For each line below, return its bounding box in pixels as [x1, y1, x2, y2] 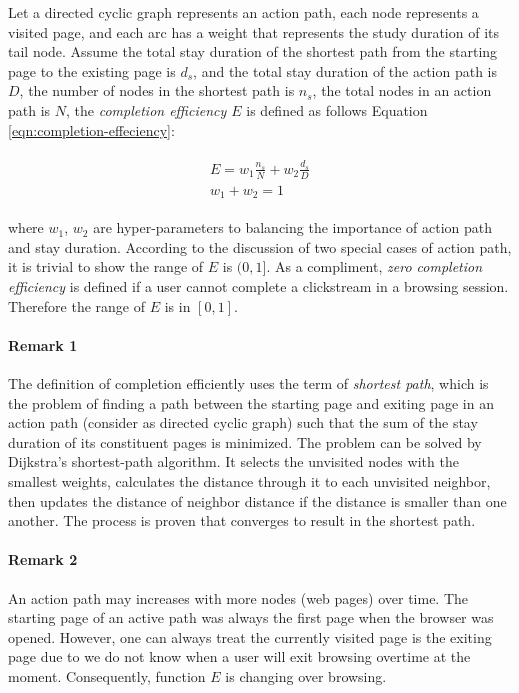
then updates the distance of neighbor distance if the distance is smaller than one [8, 490, 507, 511]
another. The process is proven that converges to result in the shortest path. [8, 510, 476, 531]
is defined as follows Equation [246, 99, 428, 120]
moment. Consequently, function [8, 665, 206, 686]
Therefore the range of [8, 295, 146, 316]
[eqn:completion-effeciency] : [8, 119, 175, 140]
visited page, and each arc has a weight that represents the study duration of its [8, 21, 499, 42]
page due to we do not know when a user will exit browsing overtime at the [8, 646, 471, 667]
